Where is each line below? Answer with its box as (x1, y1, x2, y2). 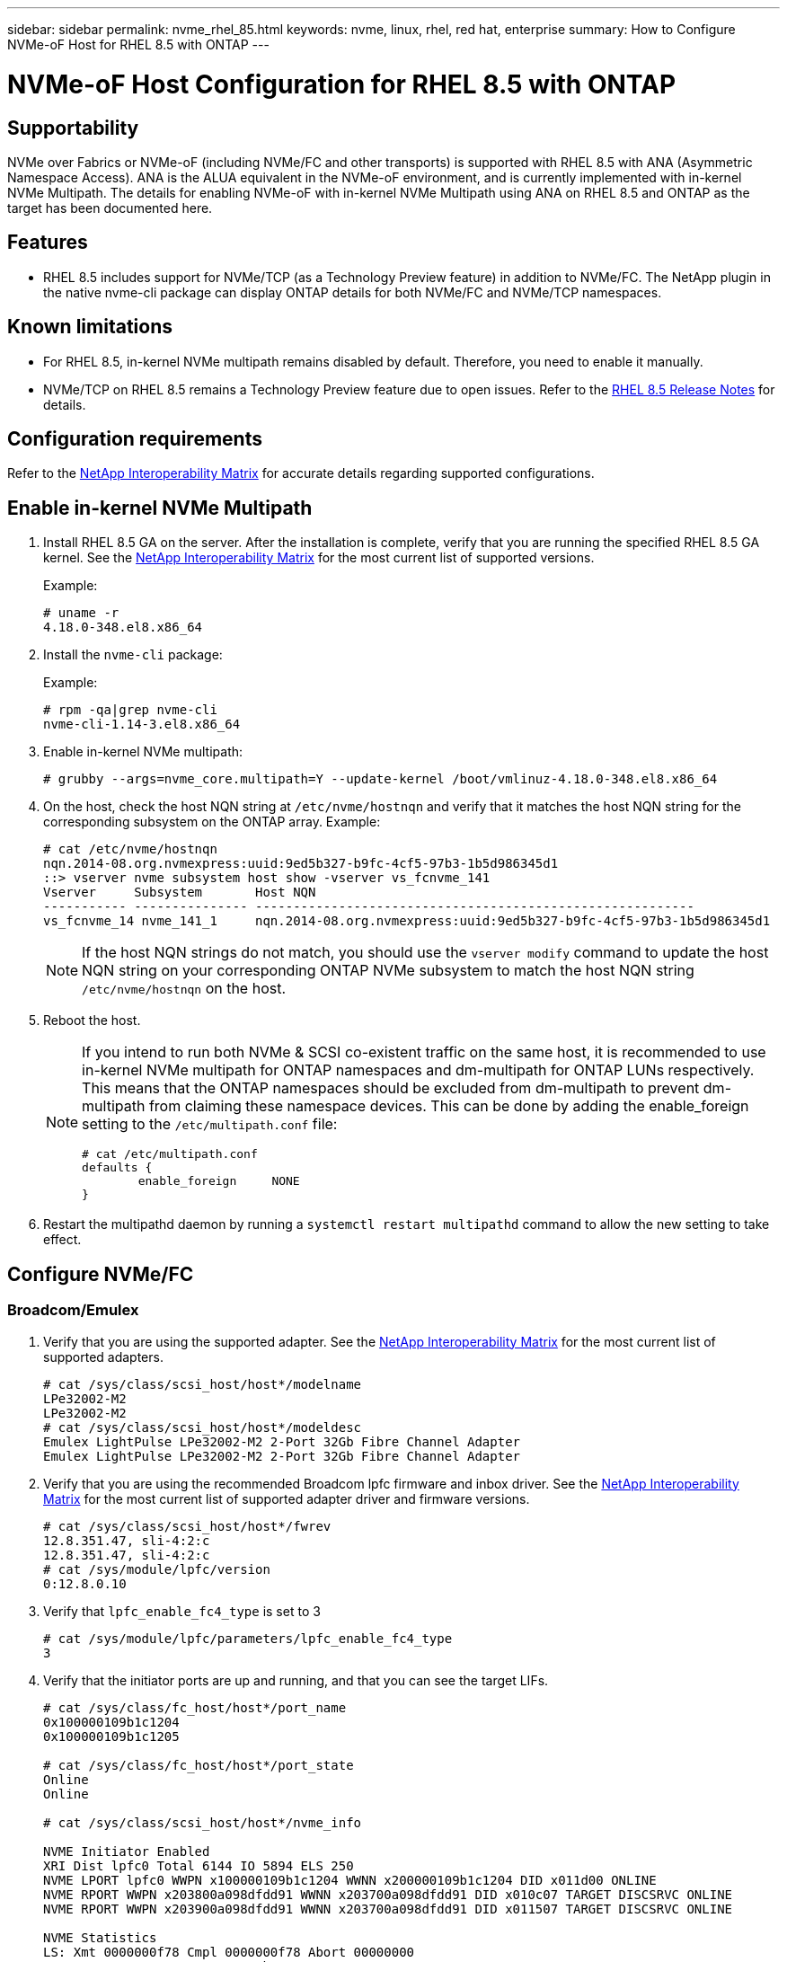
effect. (43, 1232, 82, 1248)
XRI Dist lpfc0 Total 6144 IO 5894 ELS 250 (43, 1858, 354, 1873)
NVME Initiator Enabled (43, 1843, 210, 1859)
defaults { (82, 1161, 153, 1175)
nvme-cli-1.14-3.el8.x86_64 (43, 717, 241, 732)
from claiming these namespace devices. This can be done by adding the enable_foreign (148, 1097, 749, 1116)
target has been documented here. (7, 199, 213, 216)
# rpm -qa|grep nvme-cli (43, 703, 217, 718)
